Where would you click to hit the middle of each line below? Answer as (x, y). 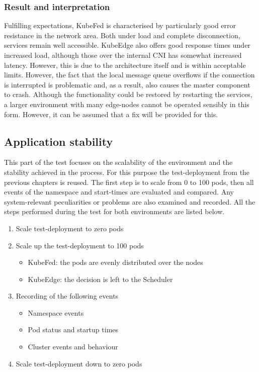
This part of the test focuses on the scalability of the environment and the (118, 162)
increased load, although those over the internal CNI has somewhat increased (123, 55)
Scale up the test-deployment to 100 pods (80, 245)
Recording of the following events (67, 296)
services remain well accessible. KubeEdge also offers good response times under (127, 45)
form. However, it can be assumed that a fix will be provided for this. (111, 114)
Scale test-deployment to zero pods (70, 228)
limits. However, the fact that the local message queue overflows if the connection (129, 75)
